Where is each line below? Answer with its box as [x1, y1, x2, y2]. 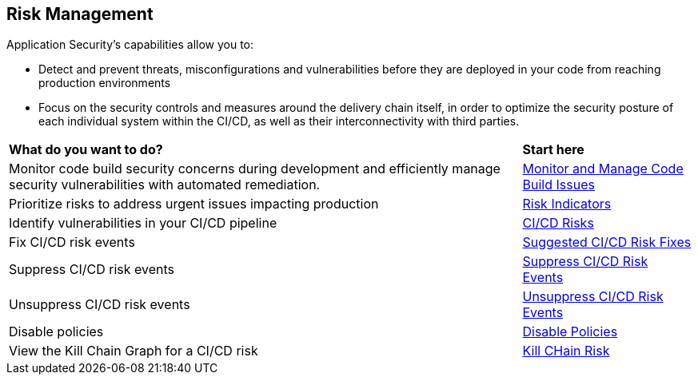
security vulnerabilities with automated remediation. [9, 177, 321, 193]
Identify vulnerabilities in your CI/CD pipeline [9, 215, 277, 232]
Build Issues [522, 177, 595, 193]
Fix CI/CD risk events [9, 234, 135, 251]
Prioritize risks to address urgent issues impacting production [9, 196, 379, 212]
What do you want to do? [9, 141, 163, 158]
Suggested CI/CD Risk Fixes [522, 234, 692, 251]
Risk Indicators [522, 196, 612, 212]
